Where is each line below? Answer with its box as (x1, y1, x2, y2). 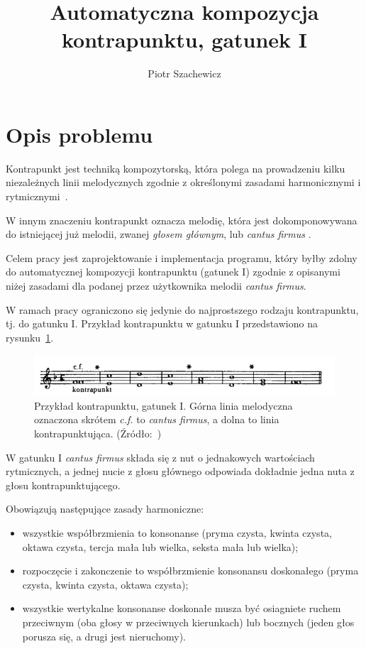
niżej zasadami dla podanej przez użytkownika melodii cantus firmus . (6, 278, 306, 293)
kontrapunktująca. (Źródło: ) (34, 426, 162, 440)
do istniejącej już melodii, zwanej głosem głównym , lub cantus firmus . (6, 227, 311, 241)
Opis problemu (6, 119, 153, 148)
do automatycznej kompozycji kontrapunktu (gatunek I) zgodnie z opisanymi (6, 264, 340, 279)
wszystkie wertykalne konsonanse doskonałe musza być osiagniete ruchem (22, 601, 341, 616)
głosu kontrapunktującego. (6, 477, 121, 492)
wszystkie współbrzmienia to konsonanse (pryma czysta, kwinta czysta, (22, 525, 332, 540)
